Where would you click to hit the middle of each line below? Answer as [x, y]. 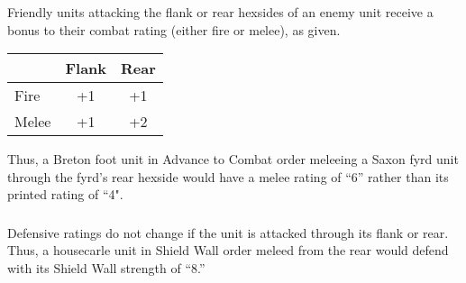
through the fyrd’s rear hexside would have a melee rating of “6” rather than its [228, 176]
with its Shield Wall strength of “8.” [106, 268]
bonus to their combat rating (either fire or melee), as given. [174, 29]
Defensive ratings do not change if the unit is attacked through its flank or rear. [228, 232]
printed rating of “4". [65, 194]
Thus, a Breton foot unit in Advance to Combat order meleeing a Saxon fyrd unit [233, 159]
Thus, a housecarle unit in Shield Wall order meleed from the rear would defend [228, 250]
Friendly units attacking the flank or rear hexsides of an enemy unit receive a [220, 11]
